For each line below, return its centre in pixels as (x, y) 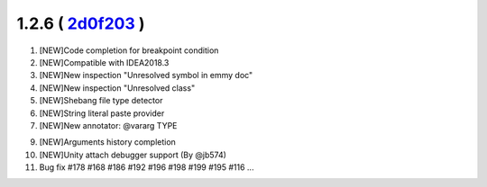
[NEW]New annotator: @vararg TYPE (108, 125)
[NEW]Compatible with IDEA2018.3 (104, 62)
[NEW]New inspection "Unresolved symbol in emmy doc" (146, 76)
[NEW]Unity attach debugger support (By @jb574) (133, 155)
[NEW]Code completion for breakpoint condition (129, 50)
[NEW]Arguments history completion (107, 142)
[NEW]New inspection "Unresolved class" (117, 88)
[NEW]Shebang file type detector (101, 101)
